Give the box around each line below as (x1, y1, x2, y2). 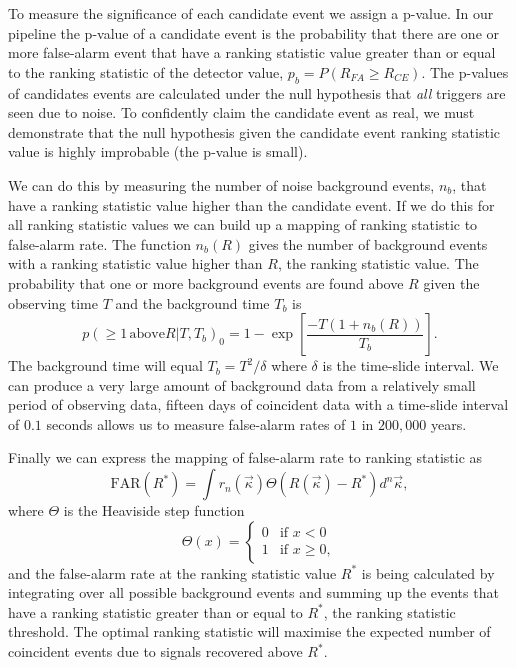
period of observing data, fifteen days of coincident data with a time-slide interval (8, 394, 509, 415)
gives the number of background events (248, 233, 488, 254)
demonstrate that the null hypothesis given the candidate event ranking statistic (8, 121, 501, 142)
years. (430, 413, 467, 434)
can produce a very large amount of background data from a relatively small (8, 374, 476, 395)
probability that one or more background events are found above (8, 272, 404, 293)
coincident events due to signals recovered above (8, 641, 303, 662)
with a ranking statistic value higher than (8, 253, 263, 274)
